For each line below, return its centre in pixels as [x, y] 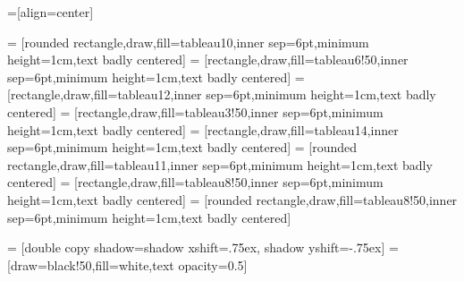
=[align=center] [51, 12]
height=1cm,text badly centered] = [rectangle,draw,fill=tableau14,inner [203, 129]
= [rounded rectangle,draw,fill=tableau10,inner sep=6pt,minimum [188, 42]
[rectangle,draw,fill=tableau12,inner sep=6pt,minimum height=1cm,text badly [222, 94]
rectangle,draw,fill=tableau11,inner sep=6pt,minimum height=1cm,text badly [220, 164]
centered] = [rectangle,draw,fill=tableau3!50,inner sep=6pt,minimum [195, 111]
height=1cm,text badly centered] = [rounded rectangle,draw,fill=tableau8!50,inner [232, 199]
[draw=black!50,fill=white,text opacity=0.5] [127, 264]
